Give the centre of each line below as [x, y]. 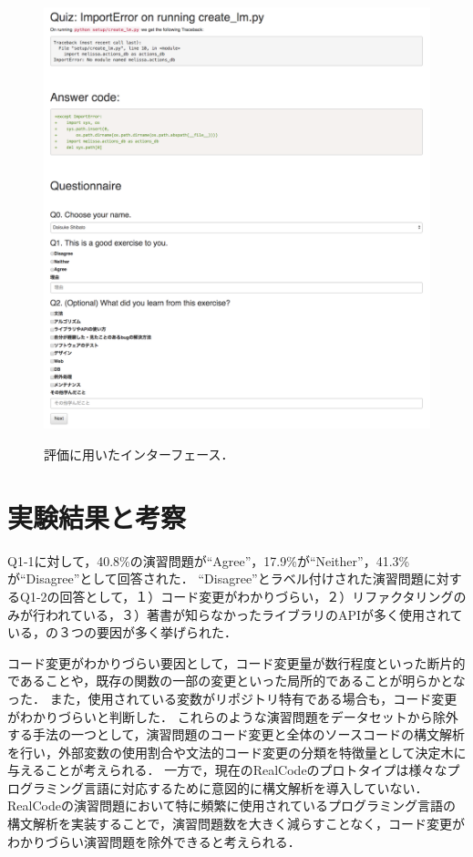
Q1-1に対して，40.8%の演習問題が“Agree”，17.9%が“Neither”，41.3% [209, 560]
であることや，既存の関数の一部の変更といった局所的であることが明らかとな [236, 681]
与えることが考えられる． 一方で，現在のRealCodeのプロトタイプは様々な [227, 770]
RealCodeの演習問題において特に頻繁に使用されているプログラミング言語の [232, 805]
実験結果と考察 [97, 516]
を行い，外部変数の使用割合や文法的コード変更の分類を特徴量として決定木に [237, 752]
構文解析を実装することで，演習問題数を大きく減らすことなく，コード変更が [236, 824]
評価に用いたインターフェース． [139, 454]
